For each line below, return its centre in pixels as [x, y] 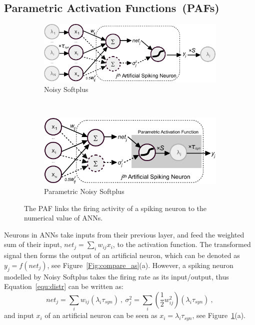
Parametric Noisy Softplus [84, 191]
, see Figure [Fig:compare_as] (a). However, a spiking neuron [140, 265]
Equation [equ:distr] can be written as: [64, 286]
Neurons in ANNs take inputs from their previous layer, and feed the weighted [124, 234]
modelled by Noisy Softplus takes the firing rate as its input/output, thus [116, 276]
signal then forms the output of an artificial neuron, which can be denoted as [122, 255]
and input [19, 315]
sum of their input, [33, 244]
